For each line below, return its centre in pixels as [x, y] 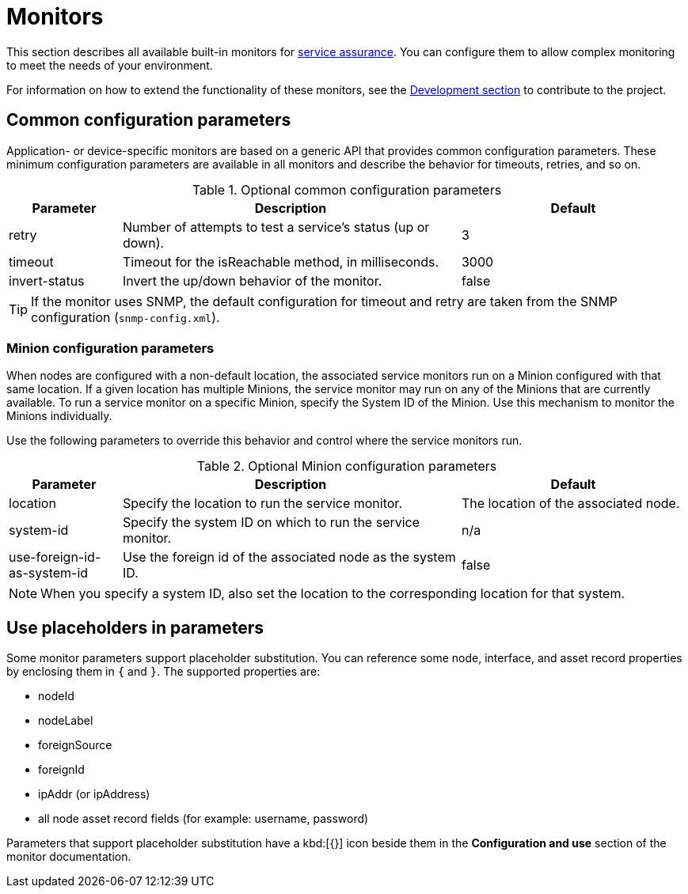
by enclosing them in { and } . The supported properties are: [163, 672]
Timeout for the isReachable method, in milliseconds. [281, 261]
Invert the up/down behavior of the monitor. [252, 280]
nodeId [56, 696]
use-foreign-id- [55, 557]
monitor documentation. [69, 857]
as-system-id [49, 573]
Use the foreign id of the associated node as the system [289, 557]
